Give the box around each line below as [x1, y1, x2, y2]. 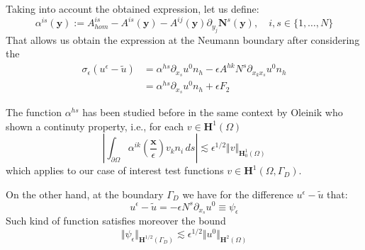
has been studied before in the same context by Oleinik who [82, 105, 343, 120]
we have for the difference [182, 186, 293, 201]
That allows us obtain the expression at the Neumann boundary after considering [6, 32, 360, 47]
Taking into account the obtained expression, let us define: [6, 1, 259, 16]
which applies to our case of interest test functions [6, 163, 224, 178]
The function [6, 105, 62, 120]
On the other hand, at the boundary [6, 186, 164, 201]
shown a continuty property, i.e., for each [6, 118, 184, 133]
